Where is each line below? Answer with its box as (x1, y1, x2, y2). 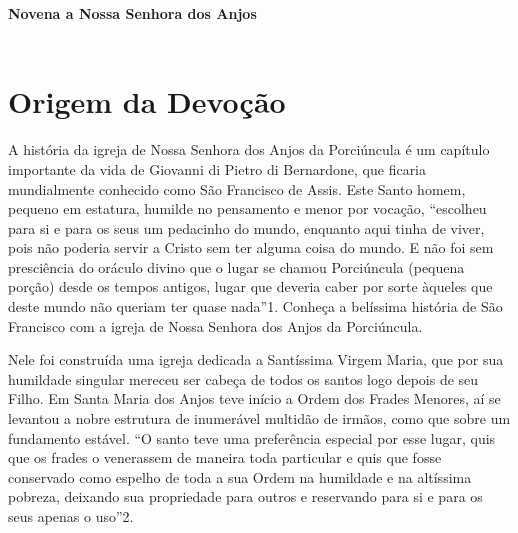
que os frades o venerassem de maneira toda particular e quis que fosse (8, 447, 442, 468)
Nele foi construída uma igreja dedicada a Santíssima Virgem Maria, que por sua (8, 349, 504, 370)
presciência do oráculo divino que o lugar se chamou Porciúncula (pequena (8, 256, 465, 277)
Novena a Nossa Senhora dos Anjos (8, 3, 257, 23)
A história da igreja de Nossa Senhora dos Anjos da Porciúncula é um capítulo (8, 139, 490, 160)
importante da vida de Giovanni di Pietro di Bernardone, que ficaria (8, 158, 427, 179)
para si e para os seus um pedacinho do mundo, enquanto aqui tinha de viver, (8, 217, 485, 238)
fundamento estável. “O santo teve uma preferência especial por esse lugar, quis (8, 427, 496, 448)
